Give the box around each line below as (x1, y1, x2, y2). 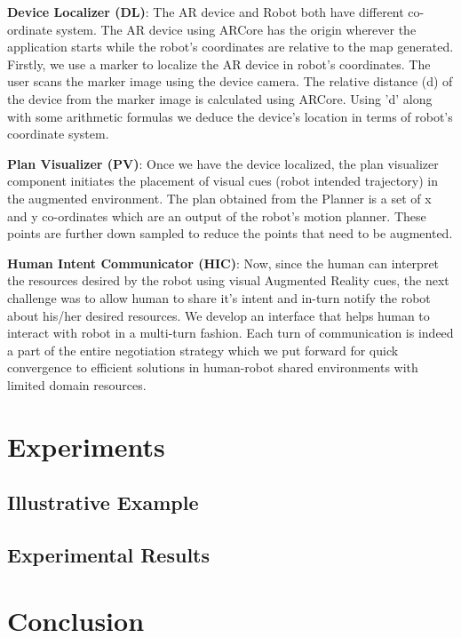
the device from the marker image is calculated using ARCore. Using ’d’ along (7, 89, 433, 108)
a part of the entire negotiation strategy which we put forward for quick (7, 340, 399, 359)
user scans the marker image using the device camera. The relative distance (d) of (7, 72, 453, 91)
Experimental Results (7, 541, 210, 569)
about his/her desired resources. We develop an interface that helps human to (7, 306, 430, 324)
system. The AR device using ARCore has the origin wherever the (56, 20, 417, 38)
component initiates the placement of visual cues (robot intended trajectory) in (7, 171, 438, 190)
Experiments (7, 427, 165, 464)
